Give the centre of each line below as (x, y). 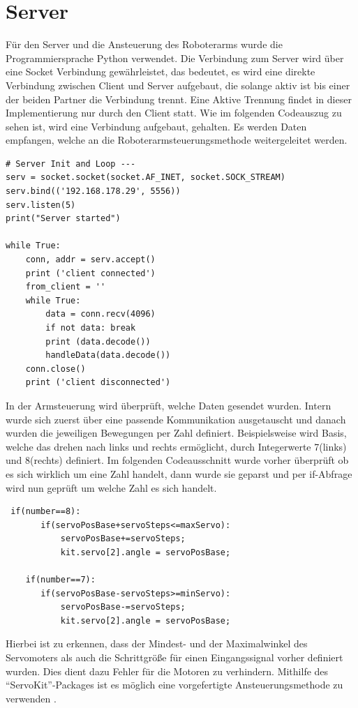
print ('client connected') (90, 273)
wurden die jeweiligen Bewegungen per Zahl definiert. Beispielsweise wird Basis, (176, 433)
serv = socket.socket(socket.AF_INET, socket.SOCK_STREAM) (146, 178)
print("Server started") (63, 219)
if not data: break (91, 328)
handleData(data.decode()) (108, 355)
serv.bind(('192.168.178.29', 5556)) (93, 191)
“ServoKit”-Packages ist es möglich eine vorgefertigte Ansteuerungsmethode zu (174, 685)
